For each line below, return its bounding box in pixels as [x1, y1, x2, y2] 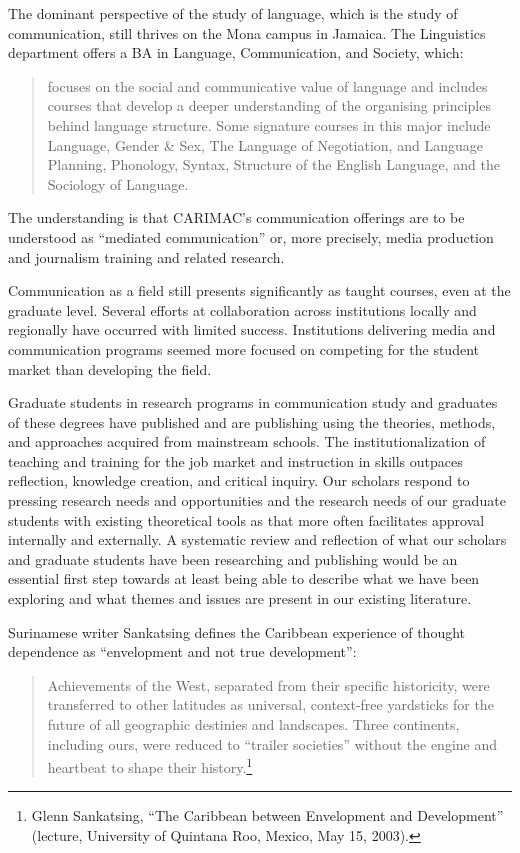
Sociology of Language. [47, 173, 189, 194]
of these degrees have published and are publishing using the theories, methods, [8, 411, 496, 432]
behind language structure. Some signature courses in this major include [47, 114, 491, 135]
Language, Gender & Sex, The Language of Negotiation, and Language [47, 134, 483, 155]
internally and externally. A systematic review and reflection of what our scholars [8, 529, 507, 550]
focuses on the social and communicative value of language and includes [47, 75, 488, 96]
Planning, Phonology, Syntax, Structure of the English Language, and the [47, 154, 500, 175]
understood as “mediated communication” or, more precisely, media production [8, 226, 494, 247]
